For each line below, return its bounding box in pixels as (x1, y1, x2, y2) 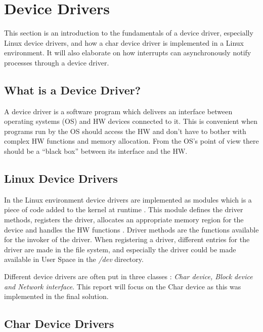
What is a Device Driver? (4, 82, 141, 97)
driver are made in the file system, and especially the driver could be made (4, 244, 236, 254)
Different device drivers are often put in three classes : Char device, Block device (4, 271, 253, 282)
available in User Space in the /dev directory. (4, 254, 144, 264)
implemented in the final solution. (4, 291, 109, 302)
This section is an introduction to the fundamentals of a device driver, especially (4, 27, 253, 38)
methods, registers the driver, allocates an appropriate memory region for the (4, 214, 244, 225)
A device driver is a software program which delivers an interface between (4, 106, 233, 116)
